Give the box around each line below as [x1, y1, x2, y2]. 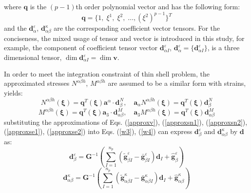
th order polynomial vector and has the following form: [76, 1, 240, 11]
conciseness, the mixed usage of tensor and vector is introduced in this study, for [4, 33, 245, 43]
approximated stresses [4, 78, 70, 88]
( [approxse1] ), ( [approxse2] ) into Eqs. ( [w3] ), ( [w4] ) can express [4, 126, 193, 136]
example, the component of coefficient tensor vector [4, 42, 158, 53]
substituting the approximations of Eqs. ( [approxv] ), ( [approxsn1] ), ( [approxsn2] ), [4, 116, 248, 127]
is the [30, 1, 47, 11]
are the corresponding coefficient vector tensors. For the [54, 23, 220, 33]
